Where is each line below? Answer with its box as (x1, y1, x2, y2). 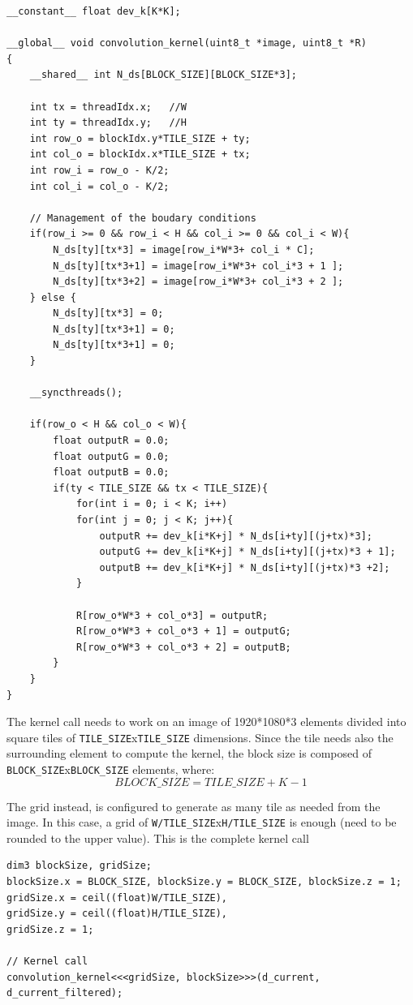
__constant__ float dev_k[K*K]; (6, 6, 181, 17)
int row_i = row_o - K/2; (29, 164, 170, 176)
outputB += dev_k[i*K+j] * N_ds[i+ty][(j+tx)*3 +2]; (99, 561, 390, 573)
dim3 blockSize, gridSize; (6, 860, 152, 872)
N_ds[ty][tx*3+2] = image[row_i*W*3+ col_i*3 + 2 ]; (53, 276, 344, 288)
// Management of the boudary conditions (29, 212, 256, 224)
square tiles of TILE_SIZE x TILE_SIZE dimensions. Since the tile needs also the (6, 728, 394, 745)
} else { (29, 291, 76, 303)
